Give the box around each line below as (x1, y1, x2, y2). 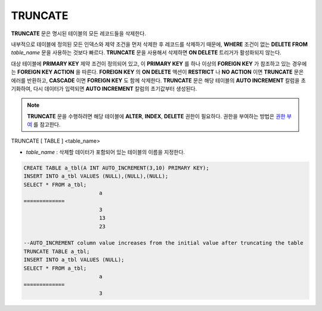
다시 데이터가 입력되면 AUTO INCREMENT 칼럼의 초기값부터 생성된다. (33, 85, 197, 92)
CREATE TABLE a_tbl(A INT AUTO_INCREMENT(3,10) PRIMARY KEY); (23, 164, 209, 171)
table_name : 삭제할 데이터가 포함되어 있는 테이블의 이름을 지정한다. (26, 148, 185, 155)
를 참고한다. (33, 121, 61, 128)
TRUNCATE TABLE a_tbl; (23, 248, 90, 255)
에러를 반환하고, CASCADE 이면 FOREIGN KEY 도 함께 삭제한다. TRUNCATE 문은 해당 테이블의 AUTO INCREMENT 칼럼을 (11, 76, 300, 84)
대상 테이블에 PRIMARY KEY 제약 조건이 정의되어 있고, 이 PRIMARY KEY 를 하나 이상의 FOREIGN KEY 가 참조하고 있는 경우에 (11, 60, 307, 67)
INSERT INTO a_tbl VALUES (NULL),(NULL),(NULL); (23, 173, 169, 180)
